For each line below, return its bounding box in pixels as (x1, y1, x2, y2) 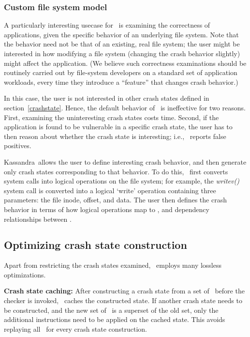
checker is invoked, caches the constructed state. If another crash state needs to (4, 295, 242, 306)
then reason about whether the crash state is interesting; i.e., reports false (4, 131, 226, 141)
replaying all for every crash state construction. (4, 323, 147, 334)
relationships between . (4, 214, 72, 224)
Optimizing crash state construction (4, 237, 187, 252)
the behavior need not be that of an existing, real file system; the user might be (4, 39, 240, 49)
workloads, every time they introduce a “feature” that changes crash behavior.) (4, 77, 238, 87)
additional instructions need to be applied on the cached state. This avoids (4, 314, 225, 324)
